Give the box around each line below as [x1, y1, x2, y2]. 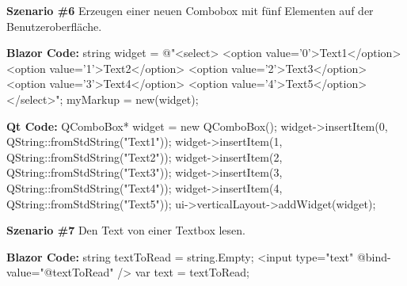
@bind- [356, 248, 391, 265]
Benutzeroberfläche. [6, 17, 102, 34]
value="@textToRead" [6, 264, 114, 280]
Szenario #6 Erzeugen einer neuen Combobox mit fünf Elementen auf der [6, 2, 374, 18]
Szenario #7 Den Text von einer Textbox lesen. [6, 222, 245, 238]
